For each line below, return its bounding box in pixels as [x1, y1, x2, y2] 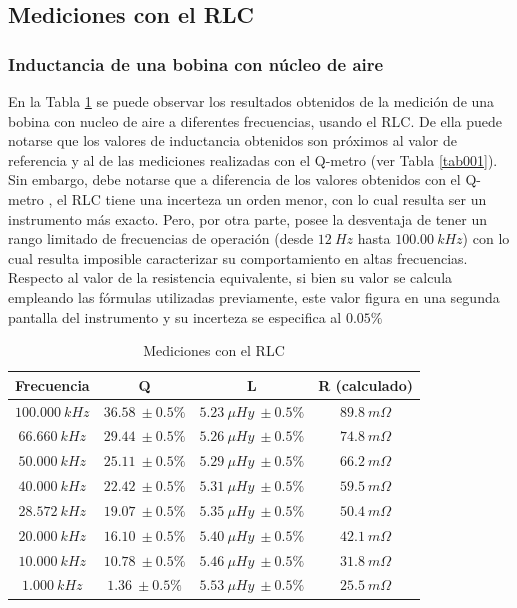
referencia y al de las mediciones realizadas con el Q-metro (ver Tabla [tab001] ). [8, 149, 498, 170]
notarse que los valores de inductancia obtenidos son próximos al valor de [8, 130, 457, 151]
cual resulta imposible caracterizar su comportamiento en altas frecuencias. [8, 247, 468, 268]
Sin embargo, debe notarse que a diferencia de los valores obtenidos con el [8, 169, 461, 190]
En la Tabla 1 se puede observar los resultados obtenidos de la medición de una [8, 91, 495, 111]
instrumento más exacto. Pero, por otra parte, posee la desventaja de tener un [8, 208, 488, 229]
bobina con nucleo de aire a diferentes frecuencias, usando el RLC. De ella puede [8, 110, 503, 131]
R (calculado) [318, 374, 413, 395]
